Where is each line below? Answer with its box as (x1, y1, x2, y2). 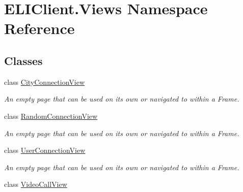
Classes (4, 52, 43, 68)
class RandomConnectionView (4, 110, 98, 121)
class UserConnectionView (4, 145, 86, 155)
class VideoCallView (4, 179, 67, 189)
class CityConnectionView (4, 76, 85, 87)
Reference (4, 18, 75, 39)
